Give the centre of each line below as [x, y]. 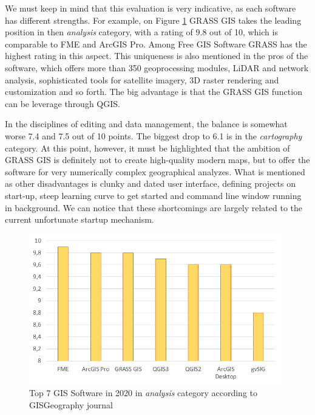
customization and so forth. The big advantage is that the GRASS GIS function [154, 92]
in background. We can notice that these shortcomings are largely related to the [154, 207]
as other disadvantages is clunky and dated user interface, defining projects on [150, 183]
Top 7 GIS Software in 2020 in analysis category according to [143, 393]
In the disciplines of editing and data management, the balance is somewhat [146, 124]
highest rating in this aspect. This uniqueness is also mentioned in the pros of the [157, 56]
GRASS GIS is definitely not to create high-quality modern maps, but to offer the [157, 160]
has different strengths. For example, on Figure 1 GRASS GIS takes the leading [153, 20]
